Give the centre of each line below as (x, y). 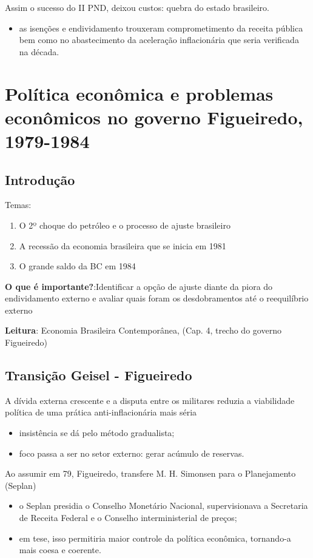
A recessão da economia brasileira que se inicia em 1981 (123, 245)
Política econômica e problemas (139, 93)
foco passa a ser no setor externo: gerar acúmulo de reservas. (132, 453)
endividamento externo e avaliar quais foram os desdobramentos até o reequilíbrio (157, 298)
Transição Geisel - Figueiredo (99, 375)
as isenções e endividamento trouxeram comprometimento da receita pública (161, 28)
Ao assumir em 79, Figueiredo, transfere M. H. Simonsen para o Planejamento (150, 473)
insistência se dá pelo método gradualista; (97, 433)
